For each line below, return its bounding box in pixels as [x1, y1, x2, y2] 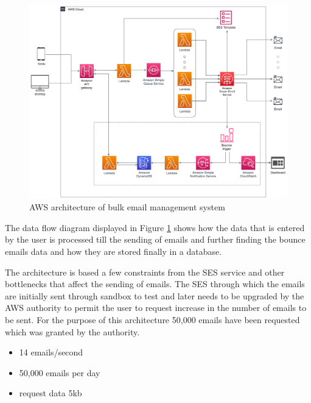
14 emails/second [19, 346, 83, 358]
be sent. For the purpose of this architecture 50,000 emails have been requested [5, 313, 300, 326]
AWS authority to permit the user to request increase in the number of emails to [5, 301, 307, 314]
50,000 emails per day [19, 366, 100, 379]
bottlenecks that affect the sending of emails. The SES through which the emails [5, 277, 305, 290]
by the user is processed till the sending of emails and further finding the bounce [5, 233, 306, 246]
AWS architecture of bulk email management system [29, 201, 225, 213]
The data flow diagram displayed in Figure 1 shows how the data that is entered [5, 221, 305, 234]
